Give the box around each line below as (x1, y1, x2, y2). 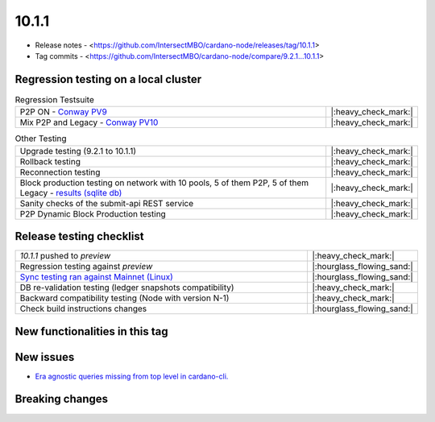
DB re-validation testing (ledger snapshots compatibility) (19, 282, 234, 293)
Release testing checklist (14, 230, 144, 243)
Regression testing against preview (19, 261, 153, 272)
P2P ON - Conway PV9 (19, 106, 108, 118)
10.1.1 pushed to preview (19, 250, 111, 262)
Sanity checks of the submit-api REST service (19, 197, 194, 209)
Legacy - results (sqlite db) (19, 187, 122, 198)
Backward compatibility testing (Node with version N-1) (19, 292, 230, 304)
